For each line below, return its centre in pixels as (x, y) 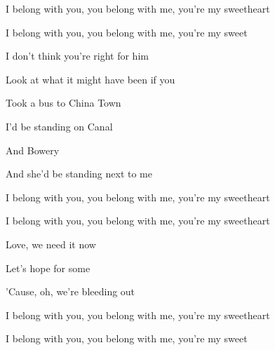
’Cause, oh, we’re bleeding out (71, 291)
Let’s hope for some (48, 268)
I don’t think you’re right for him (77, 56)
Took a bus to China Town (63, 103)
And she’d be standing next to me (79, 174)
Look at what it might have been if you (90, 79)
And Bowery (33, 150)
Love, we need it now (51, 244)
